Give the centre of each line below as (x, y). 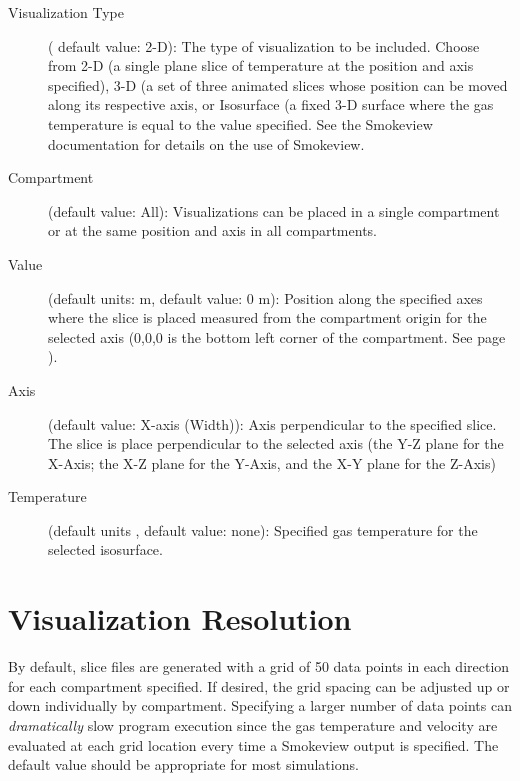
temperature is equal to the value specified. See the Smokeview (240, 123)
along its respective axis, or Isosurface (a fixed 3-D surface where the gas (271, 104)
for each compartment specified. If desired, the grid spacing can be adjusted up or (259, 685)
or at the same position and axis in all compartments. (212, 230)
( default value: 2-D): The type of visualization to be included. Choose (264, 45)
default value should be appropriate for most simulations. (183, 764)
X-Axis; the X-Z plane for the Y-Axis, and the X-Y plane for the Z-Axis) (272, 462)
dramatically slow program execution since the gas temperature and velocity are (253, 724)
